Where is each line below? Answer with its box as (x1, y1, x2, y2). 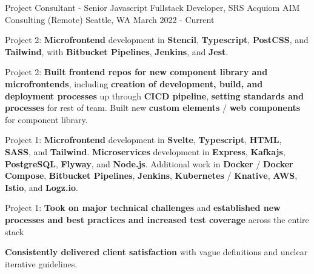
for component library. (5, 113, 88, 125)
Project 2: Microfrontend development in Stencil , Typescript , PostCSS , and (5, 33, 309, 46)
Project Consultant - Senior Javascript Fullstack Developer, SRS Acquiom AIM (5, 1, 300, 13)
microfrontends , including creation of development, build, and (5, 77, 263, 90)
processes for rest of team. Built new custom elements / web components (5, 101, 301, 114)
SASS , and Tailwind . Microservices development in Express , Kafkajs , (5, 145, 286, 158)
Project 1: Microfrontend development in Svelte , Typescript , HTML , (5, 133, 282, 146)
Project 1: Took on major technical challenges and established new (5, 201, 281, 214)
